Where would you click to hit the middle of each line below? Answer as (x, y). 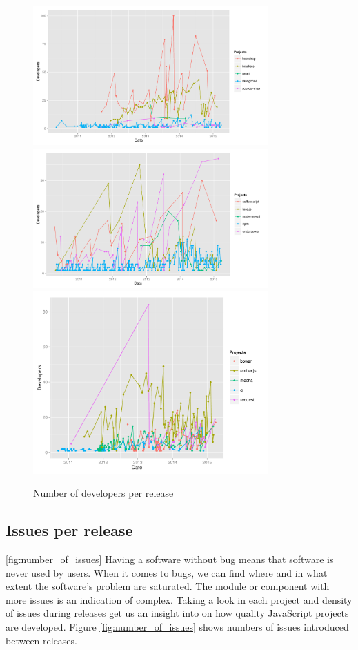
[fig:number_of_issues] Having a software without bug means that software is (170, 558)
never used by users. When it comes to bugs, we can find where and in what (167, 572)
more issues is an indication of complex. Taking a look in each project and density (179, 599)
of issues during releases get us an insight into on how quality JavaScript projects (177, 613)
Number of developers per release (103, 493)
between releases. (41, 640)
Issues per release (69, 530)
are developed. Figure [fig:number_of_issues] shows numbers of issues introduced (177, 626)
